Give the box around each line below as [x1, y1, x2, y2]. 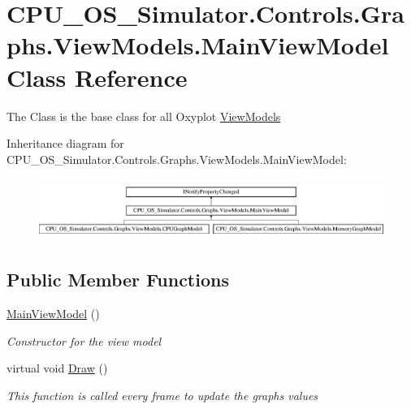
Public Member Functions [6, 267, 229, 292]
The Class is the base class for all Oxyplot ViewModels [6, 107, 281, 124]
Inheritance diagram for [6, 135, 124, 152]
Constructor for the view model [6, 332, 162, 349]
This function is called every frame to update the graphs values [6, 386, 318, 403]
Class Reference [6, 60, 188, 93]
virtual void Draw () [6, 359, 108, 377]
